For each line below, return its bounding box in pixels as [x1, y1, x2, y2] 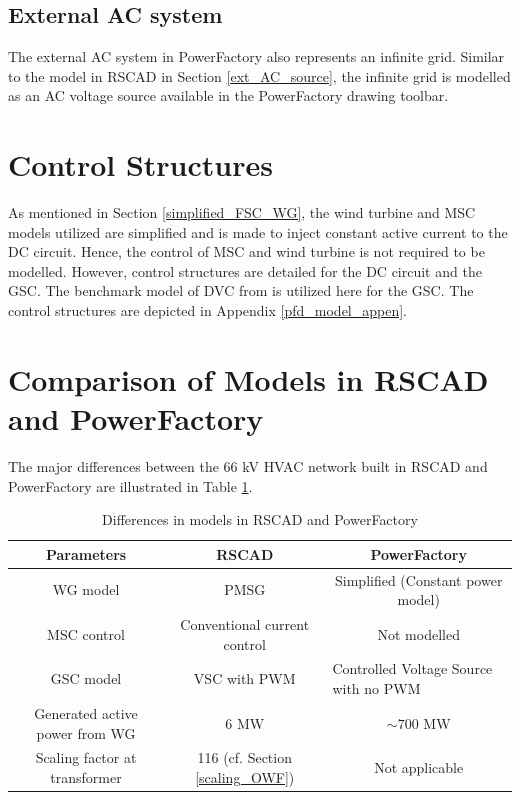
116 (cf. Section [197, 747, 292, 768]
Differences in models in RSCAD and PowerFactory [102, 509, 418, 530]
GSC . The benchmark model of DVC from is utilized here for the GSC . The [8, 280, 474, 301]
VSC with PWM [193, 668, 296, 689]
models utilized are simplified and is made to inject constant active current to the [8, 221, 508, 242]
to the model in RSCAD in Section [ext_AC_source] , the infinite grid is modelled [8, 65, 511, 86]
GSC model [50, 668, 122, 689]
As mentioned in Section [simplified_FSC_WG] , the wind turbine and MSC [8, 202, 476, 223]
